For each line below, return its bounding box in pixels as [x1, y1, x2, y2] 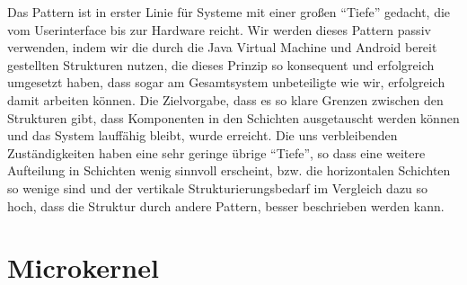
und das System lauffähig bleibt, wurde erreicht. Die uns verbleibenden [7, 126, 398, 145]
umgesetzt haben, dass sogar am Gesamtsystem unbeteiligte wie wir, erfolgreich [7, 73, 445, 92]
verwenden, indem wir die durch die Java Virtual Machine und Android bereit [7, 38, 437, 57]
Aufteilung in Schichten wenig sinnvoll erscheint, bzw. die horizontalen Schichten [7, 161, 451, 180]
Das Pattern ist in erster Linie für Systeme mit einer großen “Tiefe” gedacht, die [7, 3, 451, 21]
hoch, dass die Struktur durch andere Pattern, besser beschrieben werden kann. [7, 196, 445, 215]
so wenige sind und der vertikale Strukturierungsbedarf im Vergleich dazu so [7, 178, 428, 197]
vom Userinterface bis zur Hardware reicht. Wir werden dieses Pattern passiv [7, 20, 431, 39]
